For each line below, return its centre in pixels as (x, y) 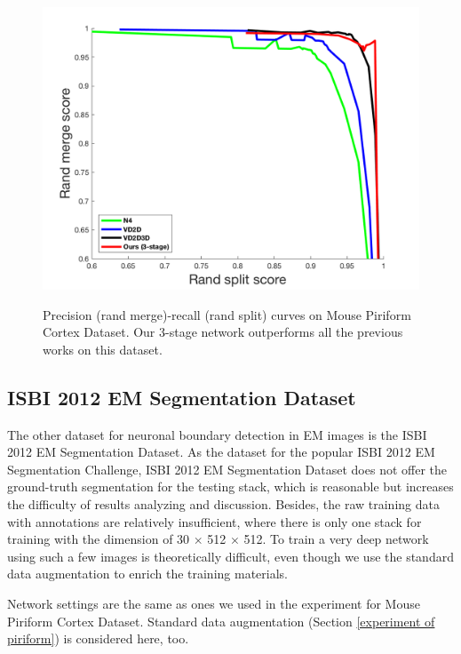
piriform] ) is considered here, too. (98, 638)
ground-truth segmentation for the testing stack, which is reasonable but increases (230, 487)
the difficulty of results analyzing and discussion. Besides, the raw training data (223, 503)
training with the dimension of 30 (99, 539)
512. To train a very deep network (336, 539)
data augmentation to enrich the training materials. (147, 574)
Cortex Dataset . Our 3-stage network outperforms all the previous (223, 332)
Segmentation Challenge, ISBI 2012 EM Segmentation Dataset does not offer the (227, 469)
